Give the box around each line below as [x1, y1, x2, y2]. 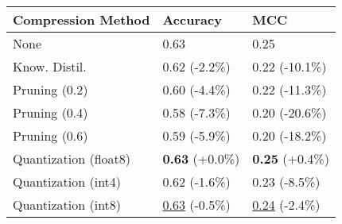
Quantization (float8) [13, 149, 131, 168]
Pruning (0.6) [13, 126, 88, 145]
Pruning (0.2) [13, 80, 88, 98]
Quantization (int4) [13, 172, 122, 191]
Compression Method [13, 10, 150, 29]
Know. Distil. [13, 57, 87, 75]
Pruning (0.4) [13, 103, 88, 122]
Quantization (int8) [13, 195, 122, 214]
